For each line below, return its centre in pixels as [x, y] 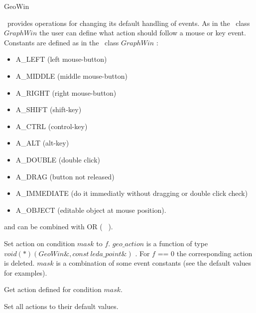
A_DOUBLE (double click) [58, 159]
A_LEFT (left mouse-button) [61, 59]
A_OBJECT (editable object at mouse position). [91, 210]
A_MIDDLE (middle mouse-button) [71, 76]
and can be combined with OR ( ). [59, 227]
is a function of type [177, 243]
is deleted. [19, 263]
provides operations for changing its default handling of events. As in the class [128, 23]
